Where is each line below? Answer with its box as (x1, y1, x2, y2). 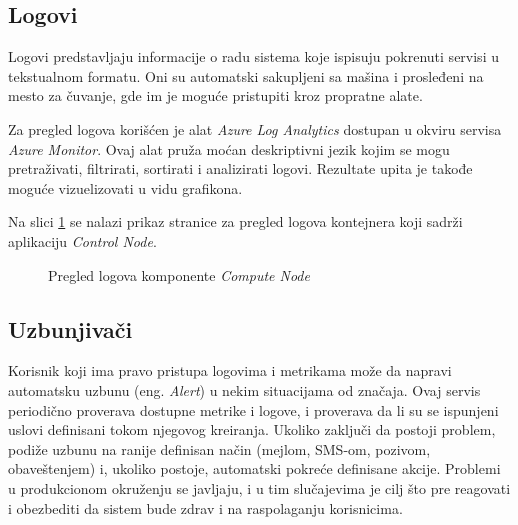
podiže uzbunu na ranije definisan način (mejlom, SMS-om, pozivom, (8, 438, 431, 459)
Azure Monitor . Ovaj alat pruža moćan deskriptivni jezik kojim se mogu (8, 138, 450, 159)
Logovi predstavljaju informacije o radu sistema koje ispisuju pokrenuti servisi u (8, 46, 499, 67)
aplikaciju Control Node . (8, 230, 157, 251)
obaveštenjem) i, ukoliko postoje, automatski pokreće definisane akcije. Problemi (8, 458, 501, 479)
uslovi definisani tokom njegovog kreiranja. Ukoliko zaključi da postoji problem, (8, 419, 496, 440)
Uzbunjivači (8, 313, 133, 344)
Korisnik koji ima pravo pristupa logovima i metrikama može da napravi (8, 360, 452, 381)
